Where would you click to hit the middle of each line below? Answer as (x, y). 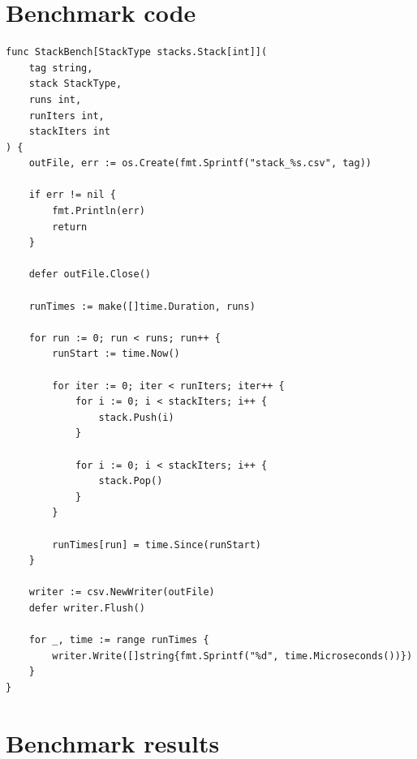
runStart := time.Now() (116, 354)
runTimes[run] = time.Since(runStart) (157, 545)
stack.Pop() (131, 481)
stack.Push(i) (136, 417)
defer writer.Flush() (87, 608)
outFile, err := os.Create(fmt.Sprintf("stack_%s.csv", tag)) (200, 163)
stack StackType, (75, 84)
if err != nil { (73, 195)
